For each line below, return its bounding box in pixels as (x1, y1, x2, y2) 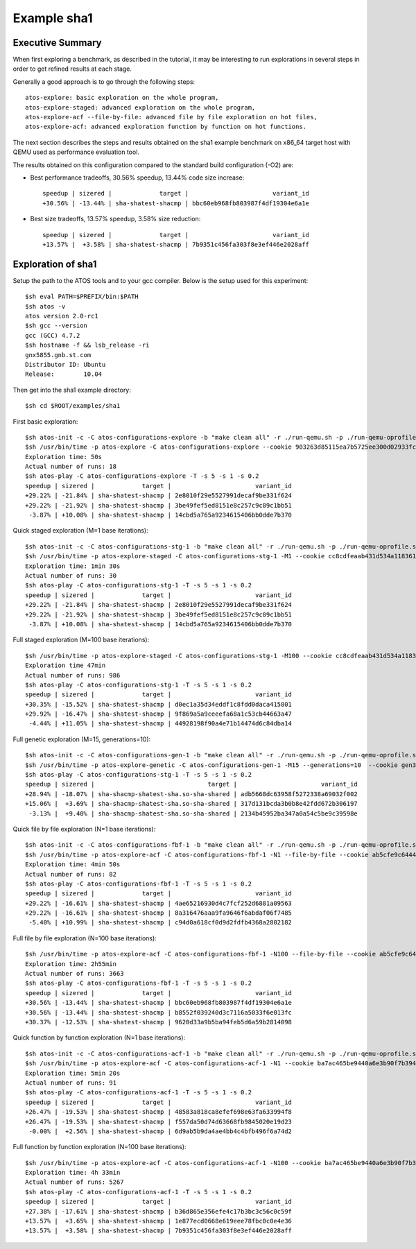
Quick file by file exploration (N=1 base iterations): (12, 825, 156, 833)
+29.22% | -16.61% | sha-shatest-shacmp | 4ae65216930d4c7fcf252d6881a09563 (25, 899, 293, 907)
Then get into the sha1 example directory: (12, 386, 132, 394)
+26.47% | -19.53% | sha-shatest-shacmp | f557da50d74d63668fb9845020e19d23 (25, 1117, 293, 1126)
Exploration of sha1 (12, 258, 97, 270)
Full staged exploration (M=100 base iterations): (12, 635, 150, 644)
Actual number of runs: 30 (25, 571, 117, 579)
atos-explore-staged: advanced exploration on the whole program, (25, 103, 256, 111)
